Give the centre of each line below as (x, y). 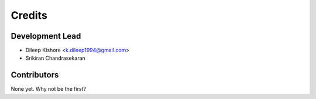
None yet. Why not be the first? (49, 89)
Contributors (35, 75)
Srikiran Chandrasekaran (56, 58)
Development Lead (46, 36)
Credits (29, 15)
